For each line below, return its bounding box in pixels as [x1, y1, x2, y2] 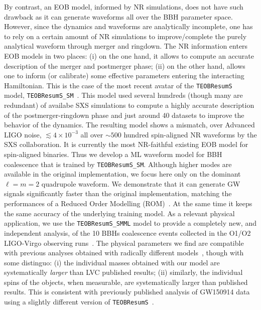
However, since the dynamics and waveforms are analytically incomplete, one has [4, 21, 253, 32]
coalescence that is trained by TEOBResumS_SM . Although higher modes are [4, 159, 232, 169]
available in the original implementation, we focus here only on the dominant [4, 169, 241, 179]
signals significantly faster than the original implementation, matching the [4, 188, 232, 199]
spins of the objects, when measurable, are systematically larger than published [4, 276, 248, 287]
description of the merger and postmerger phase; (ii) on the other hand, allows [4, 60, 245, 71]
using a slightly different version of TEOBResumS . [4, 296, 154, 307]
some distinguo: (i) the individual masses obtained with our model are [4, 257, 220, 267]
